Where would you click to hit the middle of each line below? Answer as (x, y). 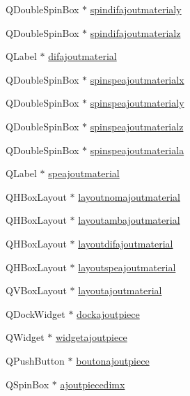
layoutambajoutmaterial (129, 220)
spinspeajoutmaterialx (137, 79)
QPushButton (35, 360)
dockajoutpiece (108, 313)
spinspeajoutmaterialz (137, 126)
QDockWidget (35, 313)
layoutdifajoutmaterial (126, 243)
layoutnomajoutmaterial (129, 196)
